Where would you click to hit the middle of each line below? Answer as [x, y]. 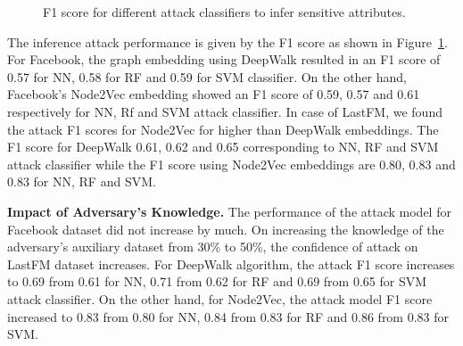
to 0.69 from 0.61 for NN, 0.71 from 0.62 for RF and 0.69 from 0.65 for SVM [217, 281]
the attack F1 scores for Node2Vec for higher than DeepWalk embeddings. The [223, 129]
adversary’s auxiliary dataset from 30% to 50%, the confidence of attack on [213, 247]
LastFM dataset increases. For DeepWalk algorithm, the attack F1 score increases [231, 264]
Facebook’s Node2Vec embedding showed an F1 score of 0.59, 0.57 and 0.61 [214, 94]
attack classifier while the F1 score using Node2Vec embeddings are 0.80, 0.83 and [231, 164]
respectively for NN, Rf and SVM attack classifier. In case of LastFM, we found [225, 111]
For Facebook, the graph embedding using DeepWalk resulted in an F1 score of [224, 59]
